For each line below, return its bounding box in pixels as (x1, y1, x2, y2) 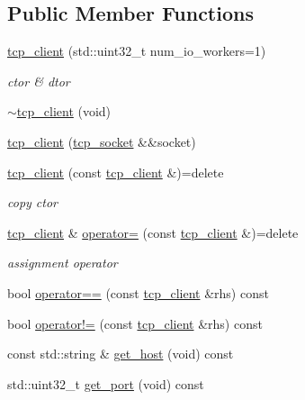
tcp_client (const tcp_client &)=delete (7, 162, 224, 181)
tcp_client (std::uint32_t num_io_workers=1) (7, 41, 266, 60)
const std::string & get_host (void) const (7, 344, 234, 363)
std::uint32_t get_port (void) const (7, 374, 204, 393)
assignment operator (7, 253, 118, 272)
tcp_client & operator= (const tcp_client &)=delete (7, 223, 299, 241)
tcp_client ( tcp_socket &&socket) (7, 132, 196, 150)
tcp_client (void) (16, 102, 112, 121)
